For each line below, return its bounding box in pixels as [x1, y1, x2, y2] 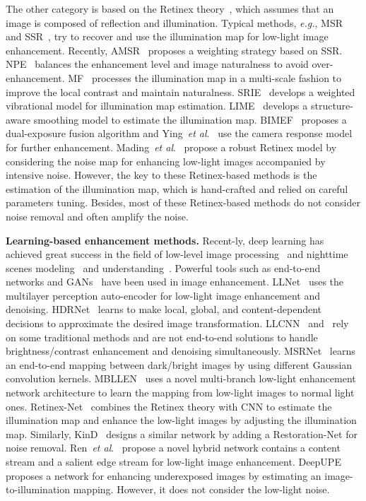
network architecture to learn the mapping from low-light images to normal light [6, 385, 355, 400]
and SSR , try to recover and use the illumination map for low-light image [6, 29, 329, 44]
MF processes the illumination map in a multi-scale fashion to [68, 70, 342, 85]
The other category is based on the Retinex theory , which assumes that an [6, 1, 334, 16]
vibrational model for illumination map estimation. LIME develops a [6, 98, 308, 113]
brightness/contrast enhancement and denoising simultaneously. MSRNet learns [6, 343, 355, 358]
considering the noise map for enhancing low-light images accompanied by [6, 153, 326, 168]
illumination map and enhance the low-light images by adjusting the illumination [6, 413, 357, 428]
